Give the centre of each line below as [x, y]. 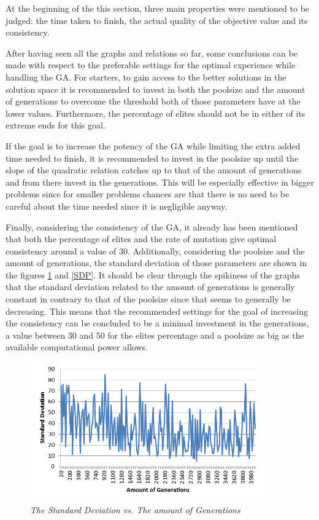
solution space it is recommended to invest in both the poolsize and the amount [156, 89]
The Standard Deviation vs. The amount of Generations [135, 510]
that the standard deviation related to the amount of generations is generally [150, 287]
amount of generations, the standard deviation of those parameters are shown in [156, 263]
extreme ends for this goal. [56, 125]
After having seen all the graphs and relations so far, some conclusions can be [152, 53]
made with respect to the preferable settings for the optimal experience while [151, 65]
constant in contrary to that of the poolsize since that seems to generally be [148, 299]
